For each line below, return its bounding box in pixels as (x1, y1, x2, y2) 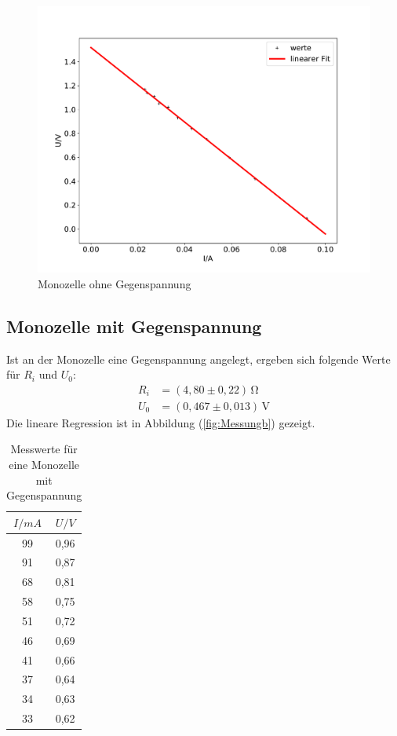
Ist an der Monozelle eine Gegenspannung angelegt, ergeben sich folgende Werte (6, 350, 391, 367)
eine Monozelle (9, 456, 80, 472)
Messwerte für (10, 441, 78, 457)
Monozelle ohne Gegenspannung (38, 275, 191, 291)
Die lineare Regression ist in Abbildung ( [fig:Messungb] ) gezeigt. (6, 414, 315, 430)
